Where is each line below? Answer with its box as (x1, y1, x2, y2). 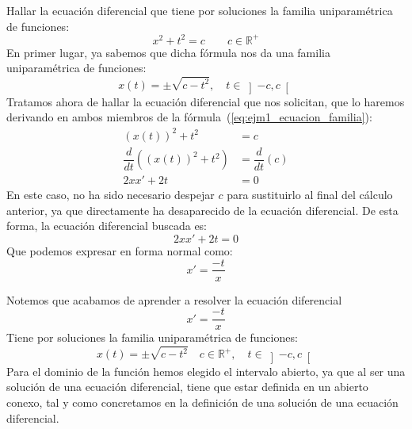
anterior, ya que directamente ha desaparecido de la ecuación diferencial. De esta (6, 201, 399, 218)
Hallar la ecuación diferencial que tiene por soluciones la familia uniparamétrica (6, 2, 393, 18)
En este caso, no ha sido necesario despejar (6, 186, 215, 203)
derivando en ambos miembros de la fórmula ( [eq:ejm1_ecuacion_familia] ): (6, 109, 372, 125)
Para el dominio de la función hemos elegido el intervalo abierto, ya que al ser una (6, 362, 406, 379)
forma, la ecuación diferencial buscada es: (6, 217, 208, 234)
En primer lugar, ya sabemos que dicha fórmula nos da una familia (6, 44, 330, 60)
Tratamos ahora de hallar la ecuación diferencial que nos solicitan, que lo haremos (6, 93, 405, 109)
